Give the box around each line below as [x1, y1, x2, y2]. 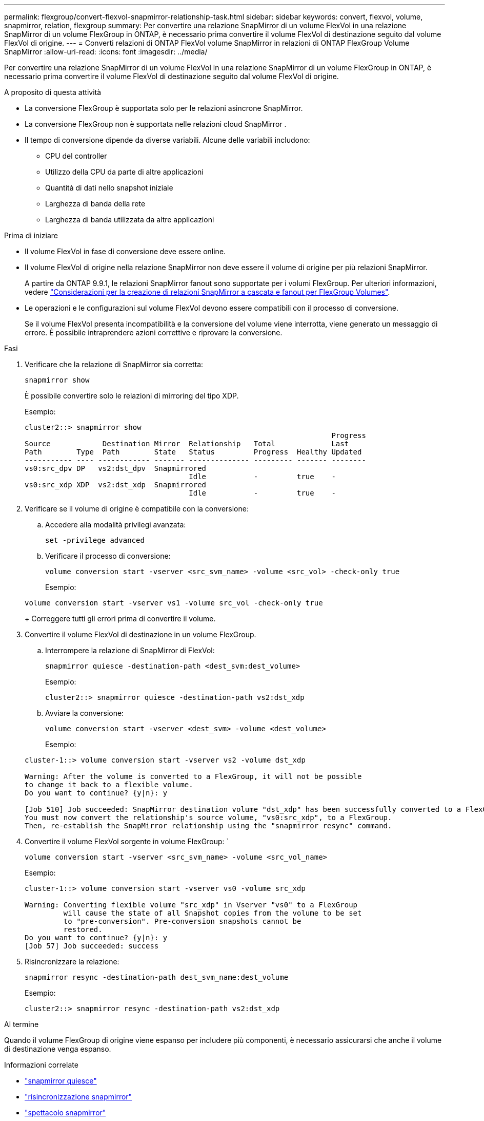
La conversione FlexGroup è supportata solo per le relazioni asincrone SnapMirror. [25, 104, 303, 112]
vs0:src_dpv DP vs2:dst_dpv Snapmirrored [25, 464, 207, 472]
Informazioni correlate [4, 1060, 78, 1069]
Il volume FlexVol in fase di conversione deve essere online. [25, 247, 226, 256]
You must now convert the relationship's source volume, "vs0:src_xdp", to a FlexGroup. [25, 813, 392, 822]
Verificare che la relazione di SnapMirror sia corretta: [25, 360, 204, 369]
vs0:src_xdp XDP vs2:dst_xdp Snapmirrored [25, 481, 207, 489]
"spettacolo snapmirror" [25, 1108, 106, 1117]
